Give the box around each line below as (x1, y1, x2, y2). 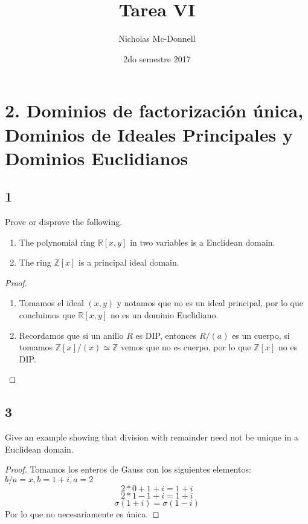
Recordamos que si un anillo (19, 329, 124, 341)
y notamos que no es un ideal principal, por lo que (117, 296, 303, 309)
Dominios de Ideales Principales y (5, 122, 293, 146)
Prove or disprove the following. (5, 215, 123, 228)
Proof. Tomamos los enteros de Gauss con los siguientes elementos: (5, 463, 251, 476)
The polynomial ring (19, 235, 95, 248)
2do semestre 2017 (123, 52, 191, 65)
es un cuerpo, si (232, 329, 290, 341)
